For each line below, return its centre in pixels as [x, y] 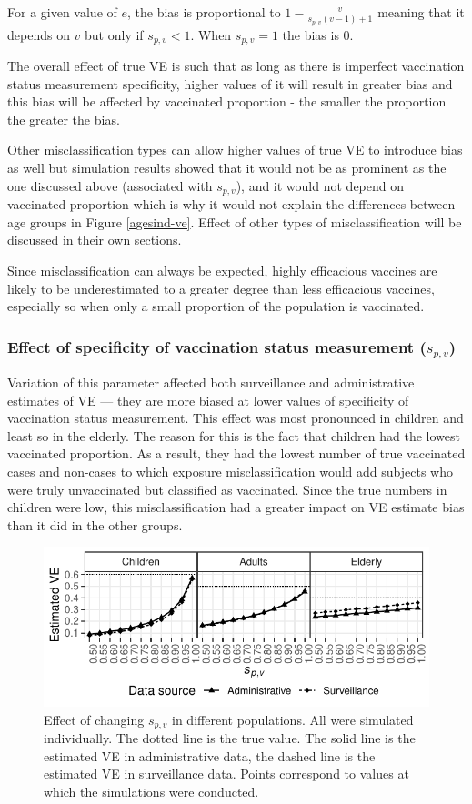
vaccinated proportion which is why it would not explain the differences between [231, 204]
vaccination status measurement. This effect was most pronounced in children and [236, 418]
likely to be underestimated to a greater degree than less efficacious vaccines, [221, 288]
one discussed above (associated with [110, 185]
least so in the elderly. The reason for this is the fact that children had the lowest [234, 435]
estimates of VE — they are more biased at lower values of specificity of [208, 400]
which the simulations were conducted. [151, 791]
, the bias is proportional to [204, 12]
